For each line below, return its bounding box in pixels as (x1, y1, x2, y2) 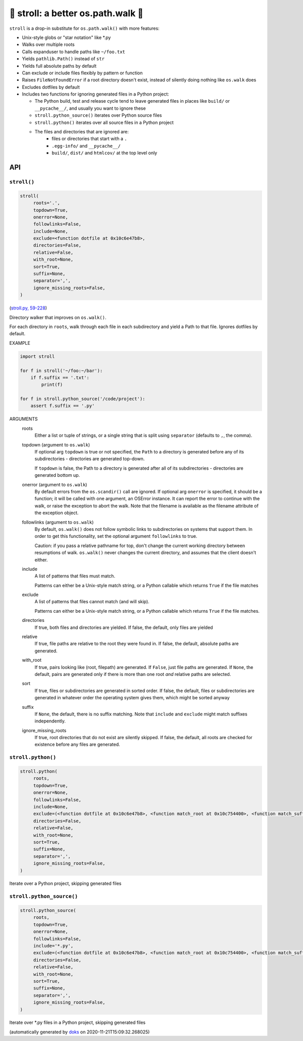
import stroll (20, 353, 55, 359)
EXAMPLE (9, 340, 30, 346)
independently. (34, 718, 66, 724)
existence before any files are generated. (34, 741, 120, 748)
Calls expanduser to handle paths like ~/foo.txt (22, 49, 126, 55)
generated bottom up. (34, 472, 80, 478)
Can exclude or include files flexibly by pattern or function (22, 70, 143, 76)
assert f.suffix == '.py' (30, 403, 95, 409)
